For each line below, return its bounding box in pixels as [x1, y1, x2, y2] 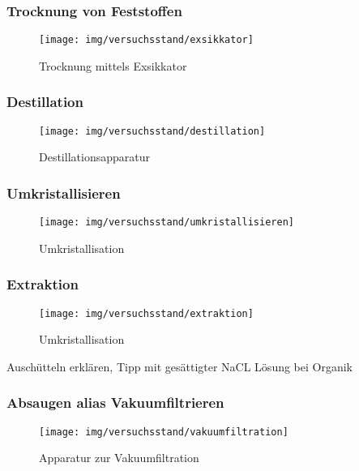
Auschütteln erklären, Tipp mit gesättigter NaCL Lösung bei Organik [6, 358, 353, 375]
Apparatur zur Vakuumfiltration [39, 449, 199, 466]
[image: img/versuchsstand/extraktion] [39, 307, 254, 319]
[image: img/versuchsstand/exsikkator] [39, 34, 254, 46]
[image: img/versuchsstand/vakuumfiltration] [39, 426, 288, 438]
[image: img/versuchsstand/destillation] [39, 125, 266, 137]
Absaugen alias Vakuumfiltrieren [6, 392, 224, 413]
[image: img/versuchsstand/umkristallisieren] [39, 216, 294, 229]
